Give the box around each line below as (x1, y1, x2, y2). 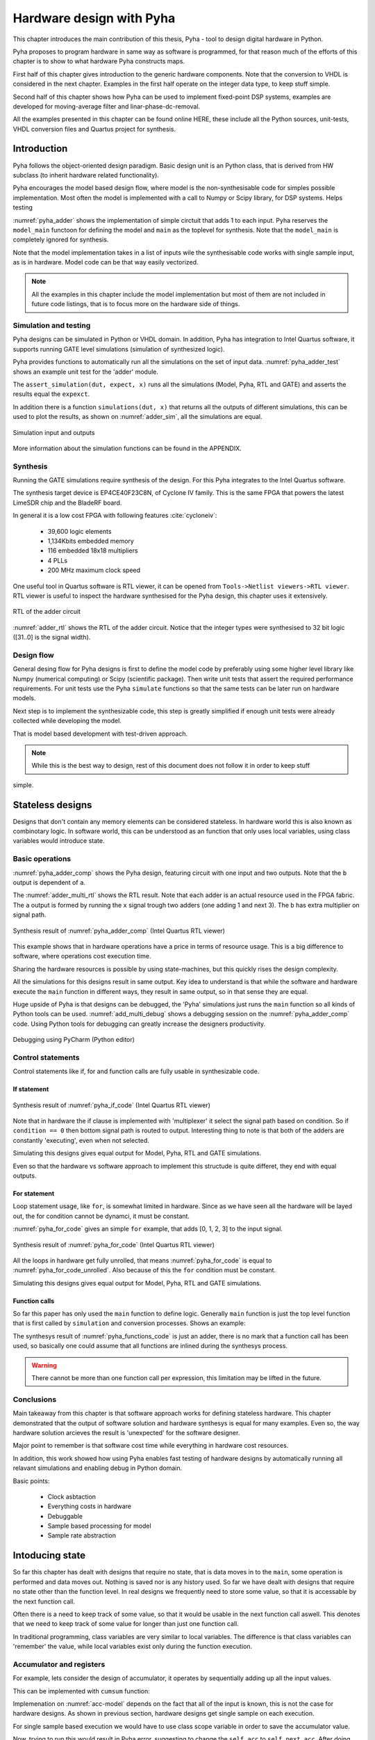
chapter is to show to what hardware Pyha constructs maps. (12, 57, 185, 65)
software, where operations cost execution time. (12, 952, 151, 960)
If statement (12, 1085, 49, 1093)
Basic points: (12, 1476, 50, 1485)
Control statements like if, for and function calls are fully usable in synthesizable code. (12, 1067, 260, 1075)
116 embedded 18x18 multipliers (47, 546, 138, 555)
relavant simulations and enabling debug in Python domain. (12, 1464, 183, 1472)
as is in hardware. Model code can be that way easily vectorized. (12, 258, 199, 267)
